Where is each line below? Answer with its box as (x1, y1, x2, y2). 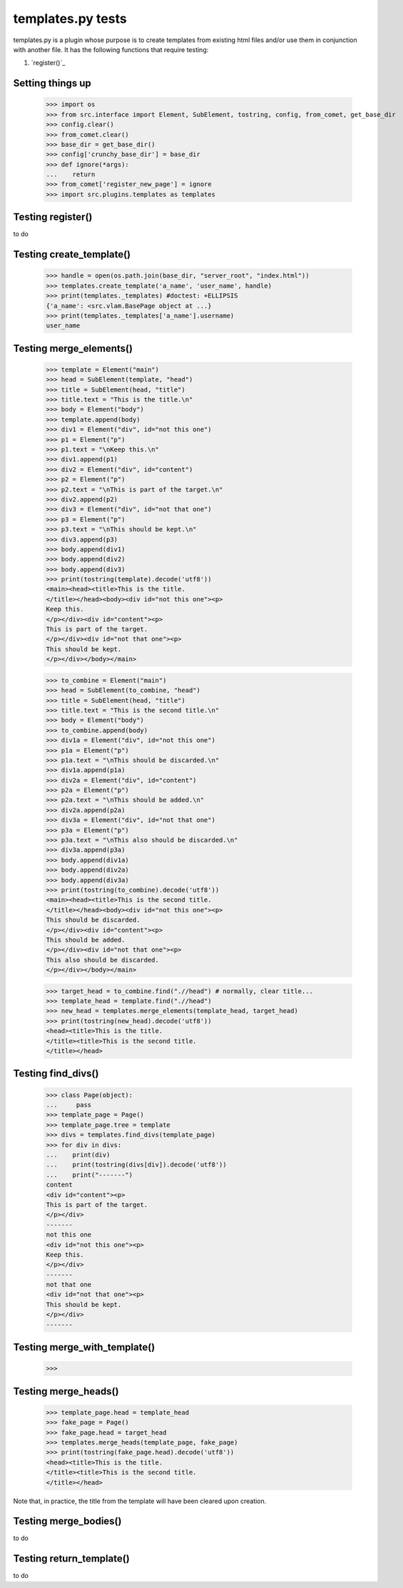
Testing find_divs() (13, 1067, 99, 1080)
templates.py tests (13, 11, 128, 26)
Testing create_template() (13, 248, 131, 260)
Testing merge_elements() (13, 342, 133, 355)
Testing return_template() (13, 1552, 130, 1565)
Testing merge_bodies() (13, 1515, 122, 1527)
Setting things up (13, 77, 92, 89)
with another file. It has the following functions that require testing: (13, 45, 209, 54)
